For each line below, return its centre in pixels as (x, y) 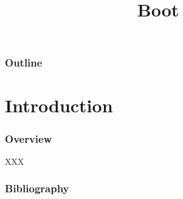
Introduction (59, 105)
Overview (29, 138)
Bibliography (37, 188)
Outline (24, 63)
